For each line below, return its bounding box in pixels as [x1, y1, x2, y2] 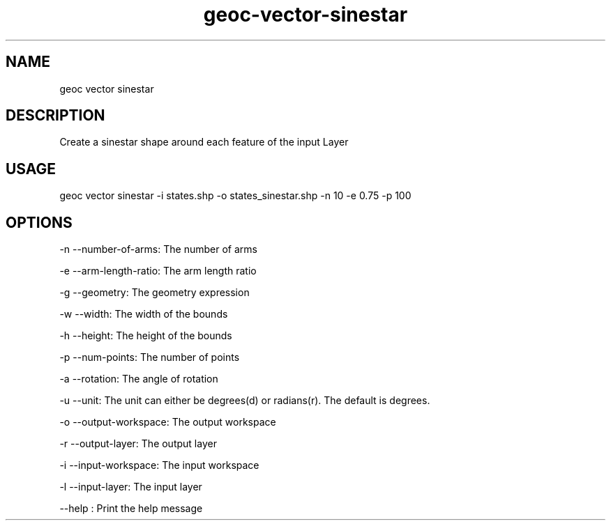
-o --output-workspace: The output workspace [59, 416, 276, 428]
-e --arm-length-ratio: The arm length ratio [59, 265, 257, 277]
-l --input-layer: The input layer [59, 481, 202, 493]
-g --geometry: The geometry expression [59, 286, 250, 299]
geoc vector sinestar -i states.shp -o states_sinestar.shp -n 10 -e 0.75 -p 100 [59, 189, 412, 202]
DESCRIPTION [6, 107, 105, 125]
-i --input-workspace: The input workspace [59, 459, 259, 472]
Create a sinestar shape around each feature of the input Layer [59, 136, 349, 148]
